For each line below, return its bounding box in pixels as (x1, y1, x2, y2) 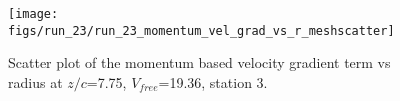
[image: (8, 7, 59, 21)
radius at (8, 71, 63, 92)
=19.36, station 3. (158, 71, 268, 92)
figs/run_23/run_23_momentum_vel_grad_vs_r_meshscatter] (8, 23, 395, 38)
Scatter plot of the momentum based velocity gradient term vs (8, 52, 391, 73)
